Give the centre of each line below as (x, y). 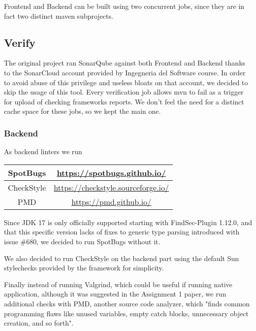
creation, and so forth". (39, 323)
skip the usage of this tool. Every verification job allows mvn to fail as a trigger (124, 92)
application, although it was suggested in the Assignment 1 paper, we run (115, 294)
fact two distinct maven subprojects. (59, 16)
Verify (20, 42)
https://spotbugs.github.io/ (111, 172)
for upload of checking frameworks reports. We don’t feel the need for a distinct (124, 101)
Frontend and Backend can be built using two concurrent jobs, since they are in (124, 6)
